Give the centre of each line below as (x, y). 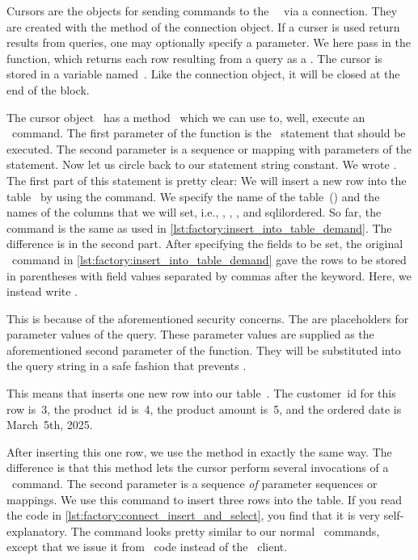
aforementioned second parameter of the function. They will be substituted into (204, 349)
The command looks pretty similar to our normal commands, (225, 531)
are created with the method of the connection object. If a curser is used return (203, 26)
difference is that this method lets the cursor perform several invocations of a (198, 467)
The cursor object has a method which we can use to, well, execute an (186, 117)
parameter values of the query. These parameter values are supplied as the (190, 334)
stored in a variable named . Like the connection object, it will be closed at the (203, 74)
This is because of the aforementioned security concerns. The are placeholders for (208, 318)
